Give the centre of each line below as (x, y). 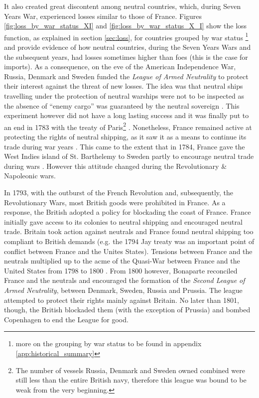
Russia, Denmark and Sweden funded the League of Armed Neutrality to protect (126, 76)
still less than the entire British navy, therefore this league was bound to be (131, 380)
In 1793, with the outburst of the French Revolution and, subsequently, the (119, 192)
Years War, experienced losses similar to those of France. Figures (103, 16)
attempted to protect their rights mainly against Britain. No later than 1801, (122, 300)
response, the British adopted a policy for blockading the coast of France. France (128, 212)
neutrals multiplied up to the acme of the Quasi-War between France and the (122, 261)
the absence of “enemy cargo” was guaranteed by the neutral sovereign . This (122, 105)
